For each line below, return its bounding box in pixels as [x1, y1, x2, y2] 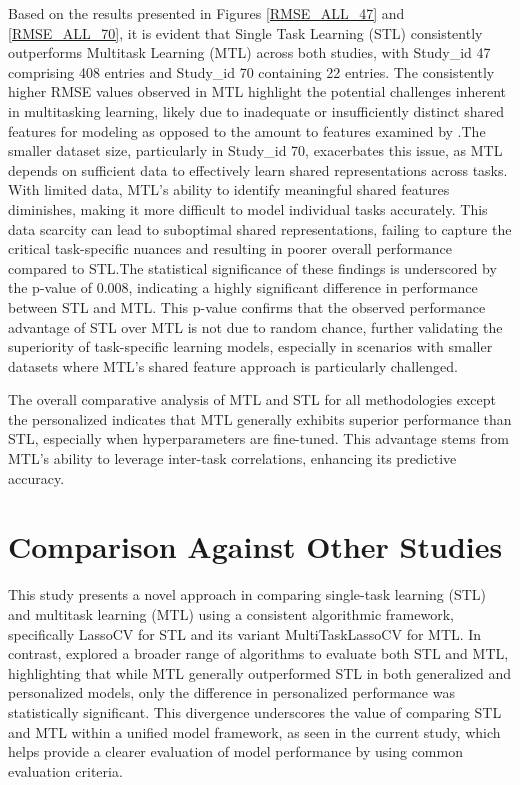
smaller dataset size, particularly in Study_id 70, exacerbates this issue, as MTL [8, 140, 503, 161]
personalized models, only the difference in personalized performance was [8, 682, 455, 703]
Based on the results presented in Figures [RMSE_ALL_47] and [8, 3, 405, 23]
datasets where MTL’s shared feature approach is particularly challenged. [8, 355, 458, 376]
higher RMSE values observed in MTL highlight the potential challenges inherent [8, 81, 506, 102]
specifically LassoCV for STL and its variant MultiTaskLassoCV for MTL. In [8, 623, 482, 644]
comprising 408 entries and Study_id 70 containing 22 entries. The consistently [8, 61, 495, 82]
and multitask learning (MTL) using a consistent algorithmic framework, [8, 603, 454, 624]
